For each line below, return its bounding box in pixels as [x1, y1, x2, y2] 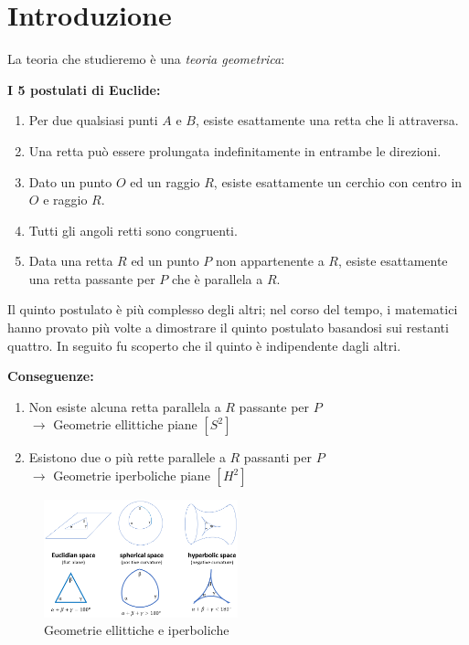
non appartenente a [216, 251, 325, 270]
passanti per [243, 448, 312, 467]
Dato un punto [28, 172, 112, 191]
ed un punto [131, 251, 199, 270]
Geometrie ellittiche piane [53, 415, 197, 434]
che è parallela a [172, 269, 263, 288]
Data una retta [28, 251, 113, 270]
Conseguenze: [7, 366, 94, 386]
